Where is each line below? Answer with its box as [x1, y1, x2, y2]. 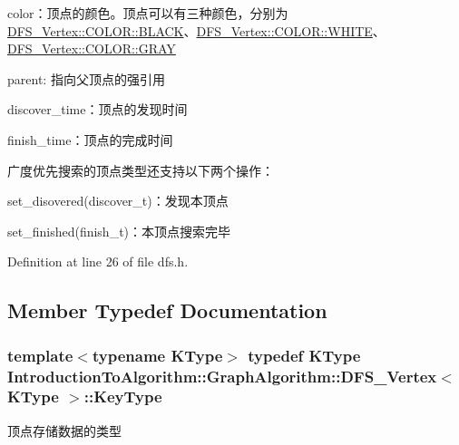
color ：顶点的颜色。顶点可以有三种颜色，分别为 [7, 4, 288, 22]
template [7, 343, 73, 366]
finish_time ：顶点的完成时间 [7, 130, 173, 149]
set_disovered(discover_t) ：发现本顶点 [7, 191, 229, 210]
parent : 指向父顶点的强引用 [7, 69, 165, 88]
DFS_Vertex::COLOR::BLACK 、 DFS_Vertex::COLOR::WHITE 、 [7, 21, 386, 40]
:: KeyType [83, 385, 162, 408]
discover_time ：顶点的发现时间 [7, 100, 188, 119]
